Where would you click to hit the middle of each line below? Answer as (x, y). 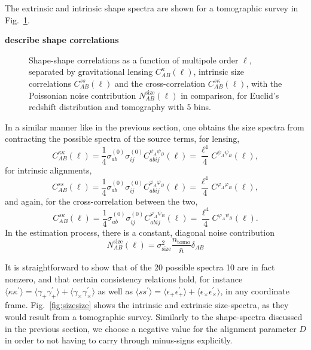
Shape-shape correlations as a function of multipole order (134, 60)
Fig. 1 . (17, 19)
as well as (115, 290)
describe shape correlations (62, 40)
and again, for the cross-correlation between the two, (101, 201)
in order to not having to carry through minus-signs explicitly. (119, 340)
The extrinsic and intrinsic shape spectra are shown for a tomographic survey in (152, 8)
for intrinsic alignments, (48, 170)
